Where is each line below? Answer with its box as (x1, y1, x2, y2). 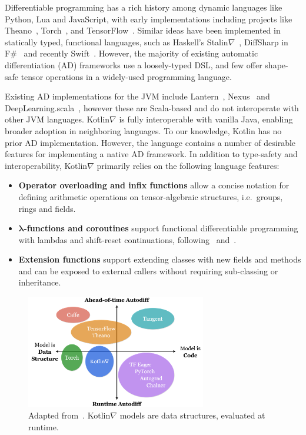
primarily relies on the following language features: (97, 159, 280, 171)
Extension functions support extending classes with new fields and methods (18, 253, 301, 265)
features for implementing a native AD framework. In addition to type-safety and (5, 148, 298, 160)
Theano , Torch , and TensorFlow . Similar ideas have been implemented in (5, 24, 281, 36)
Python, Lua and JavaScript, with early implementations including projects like (5, 12, 292, 25)
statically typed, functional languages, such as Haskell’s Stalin (5, 35, 228, 48)
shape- (265, 58, 288, 71)
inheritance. (18, 276, 61, 288)
